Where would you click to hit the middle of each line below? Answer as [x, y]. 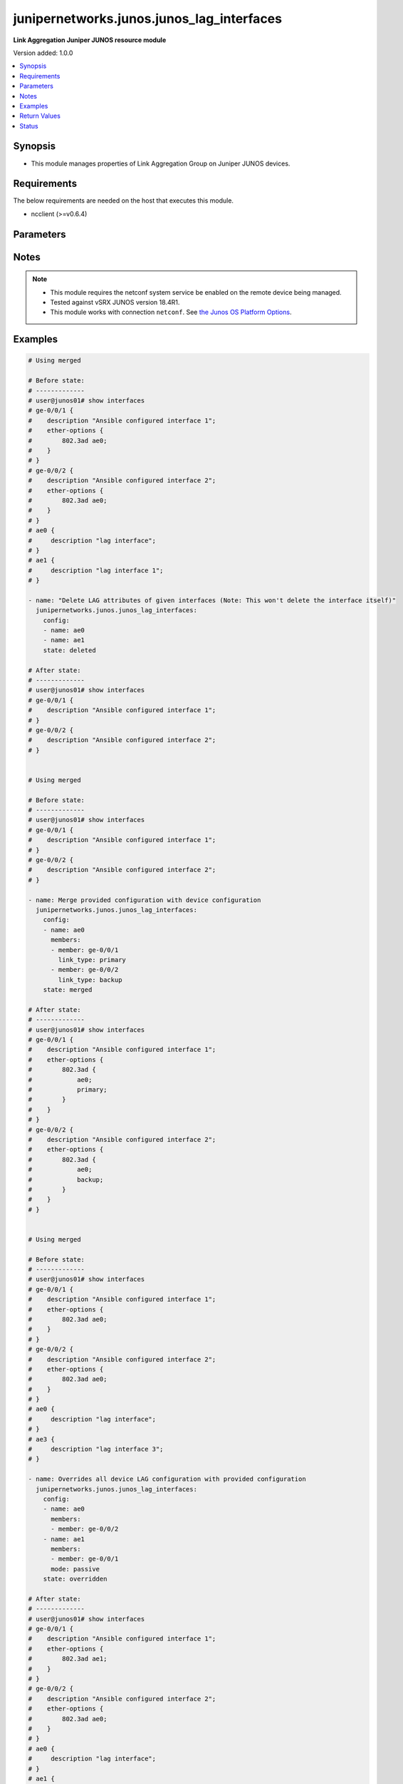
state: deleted [69, 650]
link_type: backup [90, 980]
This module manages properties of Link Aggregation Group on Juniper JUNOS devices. [161, 163]
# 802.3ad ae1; [68, 1659]
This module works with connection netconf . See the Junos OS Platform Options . [171, 312]
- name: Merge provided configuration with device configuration [145, 900]
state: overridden [75, 1579]
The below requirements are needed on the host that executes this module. [124, 201]
